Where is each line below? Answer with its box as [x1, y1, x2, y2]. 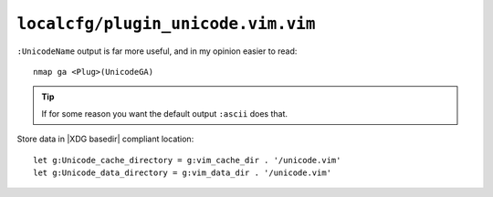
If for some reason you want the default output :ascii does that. [41, 108, 288, 119]
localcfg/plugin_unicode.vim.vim [16, 14, 316, 34]
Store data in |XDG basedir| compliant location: [16, 133, 194, 145]
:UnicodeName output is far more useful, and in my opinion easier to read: [16, 46, 298, 57]
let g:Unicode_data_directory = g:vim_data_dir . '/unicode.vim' [33, 167, 332, 178]
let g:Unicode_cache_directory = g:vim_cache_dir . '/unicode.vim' [33, 155, 341, 165]
